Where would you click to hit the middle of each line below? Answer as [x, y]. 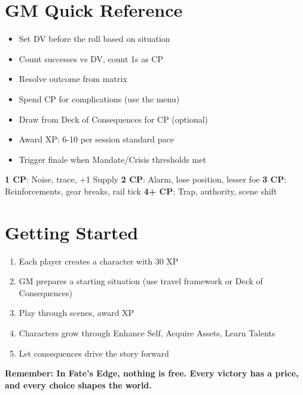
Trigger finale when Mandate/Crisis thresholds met [112, 159]
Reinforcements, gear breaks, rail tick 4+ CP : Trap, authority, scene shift [141, 191]
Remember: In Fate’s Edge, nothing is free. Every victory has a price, [152, 373]
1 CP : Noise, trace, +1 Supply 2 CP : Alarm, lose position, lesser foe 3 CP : [146, 179]
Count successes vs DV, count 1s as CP [91, 58]
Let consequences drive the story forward [94, 353]
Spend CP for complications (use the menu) [99, 98]
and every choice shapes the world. [78, 385]
